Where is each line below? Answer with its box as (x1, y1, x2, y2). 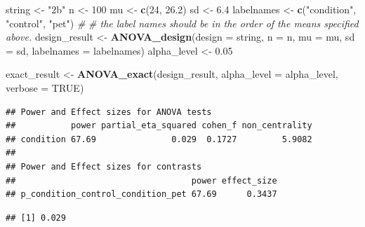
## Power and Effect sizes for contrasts (6, 161, 202, 172)
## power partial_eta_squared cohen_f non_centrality (6, 121, 312, 131)
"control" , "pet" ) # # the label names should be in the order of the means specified (6, 15, 359, 30)
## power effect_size (6, 175, 277, 186)
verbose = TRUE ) (6, 80, 84, 95)
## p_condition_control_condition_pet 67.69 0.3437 (6, 189, 277, 200)
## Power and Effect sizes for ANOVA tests (6, 106, 212, 117)
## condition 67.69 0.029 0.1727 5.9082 (6, 134, 312, 144)
